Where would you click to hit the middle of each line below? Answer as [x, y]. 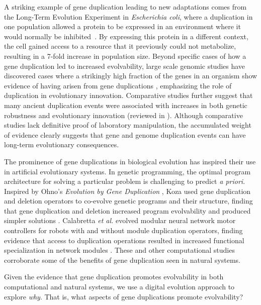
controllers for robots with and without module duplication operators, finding [123, 230]
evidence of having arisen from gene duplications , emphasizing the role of [118, 85]
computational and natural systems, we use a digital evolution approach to [119, 287]
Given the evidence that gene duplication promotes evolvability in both [114, 277]
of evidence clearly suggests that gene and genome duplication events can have [125, 134]
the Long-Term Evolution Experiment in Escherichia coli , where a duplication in [128, 16]
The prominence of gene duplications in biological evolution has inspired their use [130, 161]
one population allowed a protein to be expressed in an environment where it [122, 26]
